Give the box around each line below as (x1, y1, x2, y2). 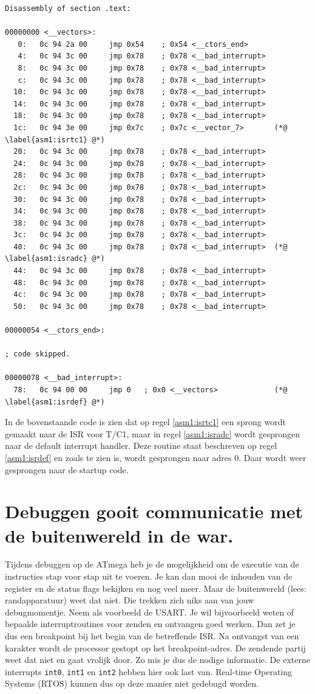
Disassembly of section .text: (5, 4, 131, 13)
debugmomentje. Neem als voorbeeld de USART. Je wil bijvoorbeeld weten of (5, 605, 294, 618)
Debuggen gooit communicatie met (5, 499, 303, 524)
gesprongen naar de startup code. (5, 463, 129, 476)
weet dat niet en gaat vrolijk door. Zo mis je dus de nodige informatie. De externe (5, 653, 310, 666)
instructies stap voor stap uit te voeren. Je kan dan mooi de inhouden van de (5, 570, 293, 583)
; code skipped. (5, 350, 70, 359)
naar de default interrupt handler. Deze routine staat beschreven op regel (5, 439, 277, 452)
